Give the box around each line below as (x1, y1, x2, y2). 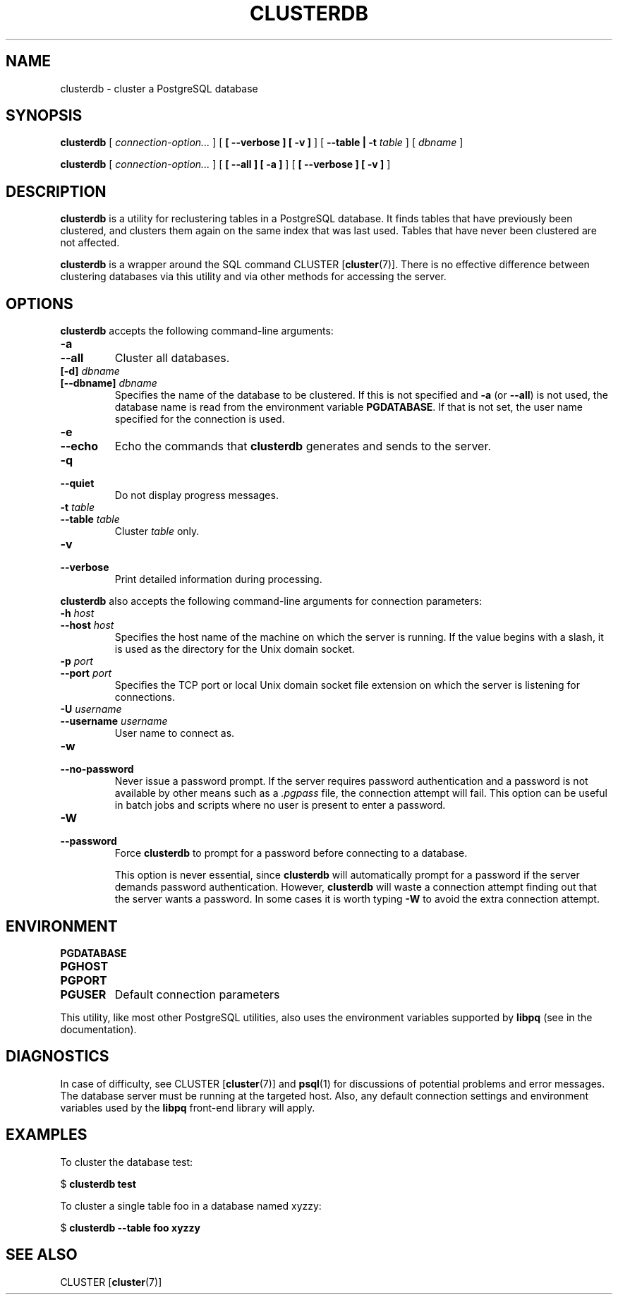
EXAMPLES (6, 1126, 87, 1144)
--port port (60, 667, 112, 680)
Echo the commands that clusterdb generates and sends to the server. (114, 439, 492, 454)
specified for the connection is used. (114, 413, 285, 426)
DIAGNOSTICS (6, 1047, 109, 1066)
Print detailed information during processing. (114, 573, 322, 586)
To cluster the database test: (60, 1155, 193, 1168)
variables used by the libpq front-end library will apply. (60, 1101, 315, 1114)
